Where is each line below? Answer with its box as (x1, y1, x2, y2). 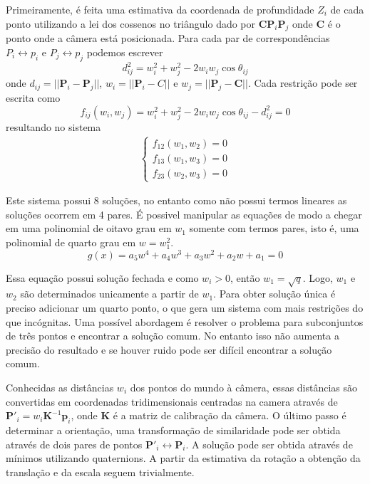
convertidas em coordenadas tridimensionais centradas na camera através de (6, 394, 338, 409)
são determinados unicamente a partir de (20, 286, 199, 301)
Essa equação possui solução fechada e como (6, 270, 199, 285)
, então (230, 270, 260, 285)
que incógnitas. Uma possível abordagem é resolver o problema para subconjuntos (6, 314, 364, 329)
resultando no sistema (6, 119, 101, 134)
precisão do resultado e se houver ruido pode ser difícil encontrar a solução (6, 342, 332, 357)
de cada (330, 2, 364, 16)
